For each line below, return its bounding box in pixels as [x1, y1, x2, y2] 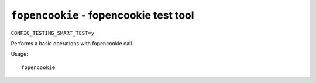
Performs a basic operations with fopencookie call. [11, 39, 134, 46]
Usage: [11, 50, 29, 57]
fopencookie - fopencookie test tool [11, 9, 194, 21]
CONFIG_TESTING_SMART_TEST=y [11, 30, 95, 36]
